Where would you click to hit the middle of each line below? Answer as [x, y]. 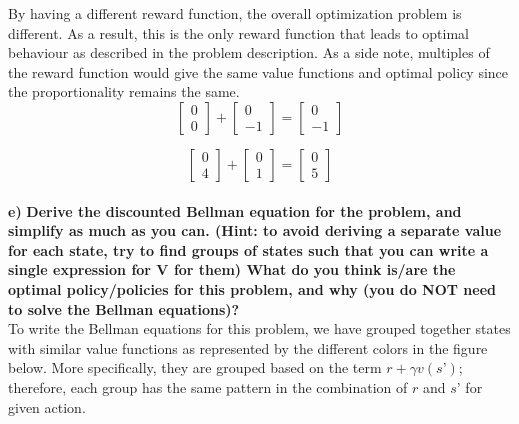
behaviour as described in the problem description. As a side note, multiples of [249, 52]
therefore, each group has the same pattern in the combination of [208, 386]
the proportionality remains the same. [124, 91]
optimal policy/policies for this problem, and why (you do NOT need [252, 288]
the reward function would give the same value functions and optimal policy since [258, 71]
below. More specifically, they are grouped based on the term [195, 367]
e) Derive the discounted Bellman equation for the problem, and [235, 210]
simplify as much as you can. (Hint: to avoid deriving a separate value [255, 230]
